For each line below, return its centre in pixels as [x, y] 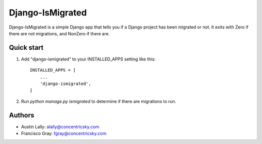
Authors [22, 115]
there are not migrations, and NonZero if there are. [59, 33]
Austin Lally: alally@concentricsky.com [60, 127]
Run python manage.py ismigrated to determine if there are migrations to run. [99, 101]
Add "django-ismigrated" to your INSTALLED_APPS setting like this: [88, 59]
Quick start [26, 48]
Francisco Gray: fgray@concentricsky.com [64, 133]
